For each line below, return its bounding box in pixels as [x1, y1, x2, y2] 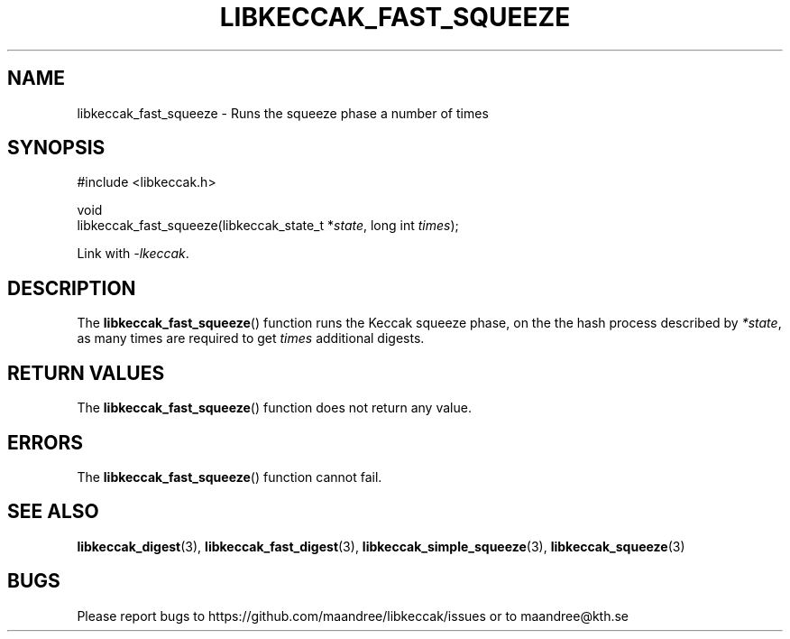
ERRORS [7, 431, 84, 454]
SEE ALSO [7, 500, 99, 523]
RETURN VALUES [7, 361, 165, 384]
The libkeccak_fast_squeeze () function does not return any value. [77, 400, 472, 416]
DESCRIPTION [7, 276, 136, 300]
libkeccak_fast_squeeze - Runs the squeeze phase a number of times [77, 105, 489, 121]
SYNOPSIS [7, 136, 106, 160]
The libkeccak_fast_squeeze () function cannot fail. [77, 468, 382, 485]
